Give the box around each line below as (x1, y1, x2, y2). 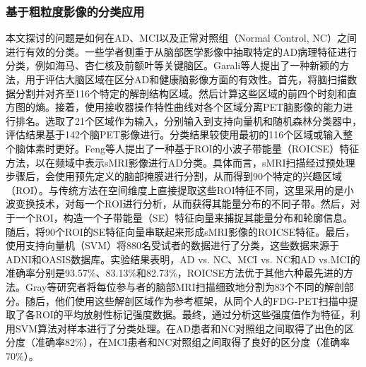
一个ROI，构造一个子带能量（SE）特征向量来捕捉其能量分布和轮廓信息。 (15, 210, 353, 224)
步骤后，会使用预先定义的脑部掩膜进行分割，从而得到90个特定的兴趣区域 (6, 169, 342, 183)
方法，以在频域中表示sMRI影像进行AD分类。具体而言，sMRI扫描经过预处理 (6, 155, 355, 169)
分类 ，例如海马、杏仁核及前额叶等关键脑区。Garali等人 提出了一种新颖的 (6, 58, 340, 73)
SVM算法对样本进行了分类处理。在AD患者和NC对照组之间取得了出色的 (15, 320, 344, 335)
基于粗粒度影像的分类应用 (6, 2, 145, 20)
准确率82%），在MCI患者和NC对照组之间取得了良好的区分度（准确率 (35, 335, 350, 349)
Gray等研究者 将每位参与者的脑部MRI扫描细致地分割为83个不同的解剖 (25, 279, 344, 294)
